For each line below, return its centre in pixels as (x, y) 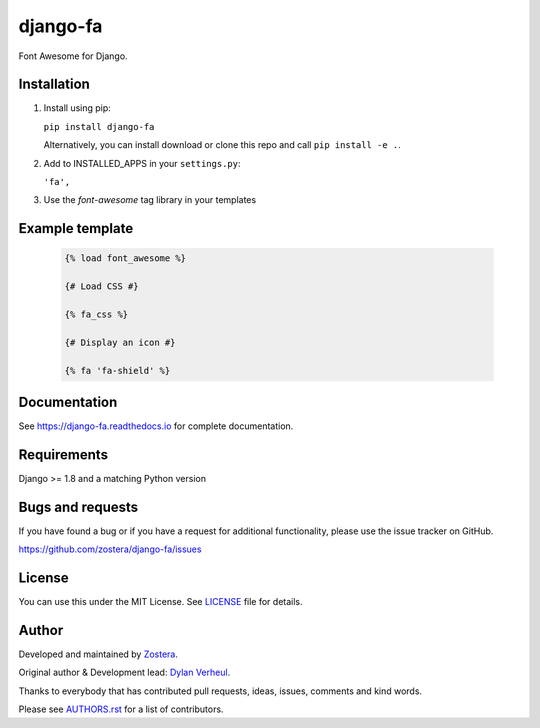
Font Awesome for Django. (73, 56)
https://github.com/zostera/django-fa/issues (110, 549)
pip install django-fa (99, 126)
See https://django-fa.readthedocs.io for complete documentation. (156, 426)
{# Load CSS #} (101, 286)
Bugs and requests (78, 506)
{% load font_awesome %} (125, 258)
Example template (76, 228)
